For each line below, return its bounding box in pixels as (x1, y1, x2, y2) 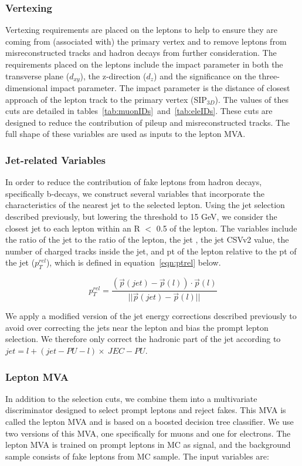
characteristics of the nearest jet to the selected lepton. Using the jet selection (5, 199, 285, 211)
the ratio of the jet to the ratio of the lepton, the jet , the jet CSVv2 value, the (5, 233, 289, 246)
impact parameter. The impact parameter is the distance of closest (50, 82, 290, 94)
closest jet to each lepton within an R (5, 222, 140, 234)
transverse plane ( (5, 69, 70, 82)
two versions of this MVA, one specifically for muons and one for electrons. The (5, 427, 291, 439)
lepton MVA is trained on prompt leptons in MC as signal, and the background (5, 438, 291, 451)
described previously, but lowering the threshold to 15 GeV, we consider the (5, 210, 277, 223)
